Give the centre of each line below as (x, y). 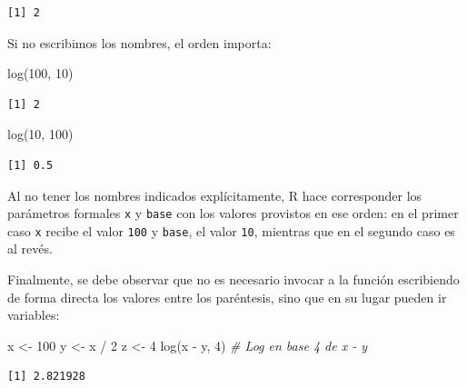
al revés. (30, 249)
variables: (34, 315)
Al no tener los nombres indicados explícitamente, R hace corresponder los (215, 195)
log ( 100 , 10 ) (40, 73)
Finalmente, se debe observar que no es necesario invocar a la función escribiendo (233, 279)
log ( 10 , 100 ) (40, 134)
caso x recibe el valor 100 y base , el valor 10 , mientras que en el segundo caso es (231, 230)
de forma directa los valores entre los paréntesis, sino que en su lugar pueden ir (227, 297)
